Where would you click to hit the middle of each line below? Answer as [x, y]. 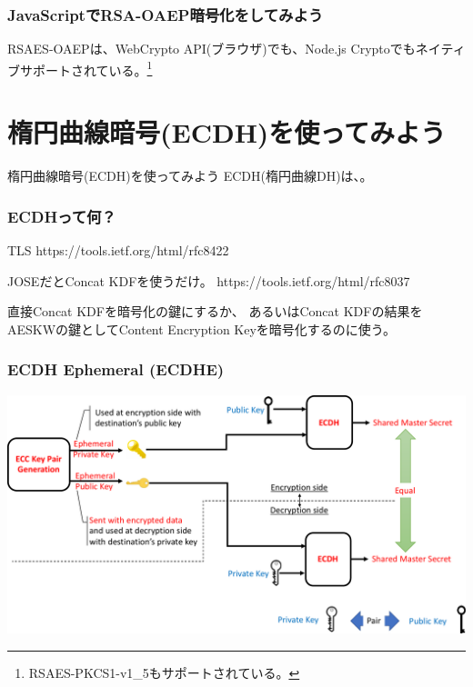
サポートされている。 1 [86, 68]
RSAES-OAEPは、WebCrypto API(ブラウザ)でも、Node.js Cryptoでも [211, 49]
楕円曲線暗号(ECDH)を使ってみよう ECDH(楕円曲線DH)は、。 [190, 176]
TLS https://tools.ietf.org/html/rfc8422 [118, 250]
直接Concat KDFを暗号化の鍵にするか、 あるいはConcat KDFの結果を [215, 311]
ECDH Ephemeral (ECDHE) [116, 369]
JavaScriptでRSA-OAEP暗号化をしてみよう [166, 14]
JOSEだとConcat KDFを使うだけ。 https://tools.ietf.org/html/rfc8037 [209, 280]
